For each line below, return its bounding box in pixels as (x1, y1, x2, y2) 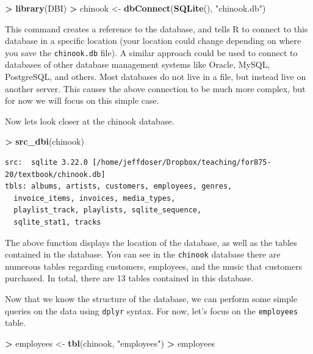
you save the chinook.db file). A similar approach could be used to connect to (5, 46, 298, 59)
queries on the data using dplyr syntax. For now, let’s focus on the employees (5, 304, 298, 317)
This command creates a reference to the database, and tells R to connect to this (5, 22, 308, 35)
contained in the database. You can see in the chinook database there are (5, 248, 281, 261)
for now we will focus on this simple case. (5, 94, 159, 107)
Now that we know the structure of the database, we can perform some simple (5, 292, 298, 305)
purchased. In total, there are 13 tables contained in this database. (5, 272, 254, 284)
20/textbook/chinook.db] (5, 170, 106, 179)
